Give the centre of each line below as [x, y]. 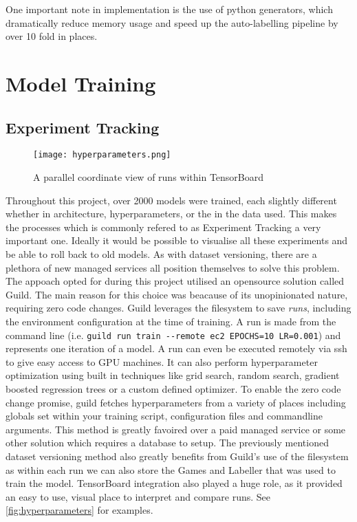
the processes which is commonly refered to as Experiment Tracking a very [163, 227]
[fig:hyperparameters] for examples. [79, 510]
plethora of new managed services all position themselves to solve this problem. [173, 267]
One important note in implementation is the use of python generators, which [169, 9]
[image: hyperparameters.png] [102, 155]
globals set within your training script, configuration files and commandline [164, 416]
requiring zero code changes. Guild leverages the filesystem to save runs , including [178, 308]
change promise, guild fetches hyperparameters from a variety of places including [176, 402]
